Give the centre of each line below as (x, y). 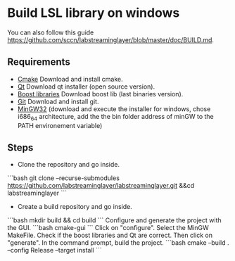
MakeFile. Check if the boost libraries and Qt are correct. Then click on (110, 235)
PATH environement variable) (60, 125)
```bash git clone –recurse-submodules (63, 178)
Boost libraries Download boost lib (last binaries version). (100, 94)
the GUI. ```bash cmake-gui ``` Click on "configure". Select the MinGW (108, 228)
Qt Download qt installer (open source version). (86, 87)
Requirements (39, 62)
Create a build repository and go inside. (75, 207)
